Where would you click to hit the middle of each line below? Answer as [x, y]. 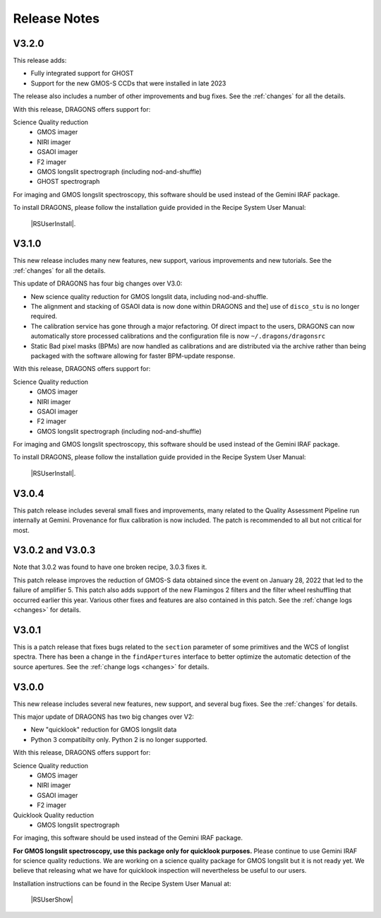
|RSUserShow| [52, 900]
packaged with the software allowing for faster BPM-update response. [133, 355]
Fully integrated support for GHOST [82, 73]
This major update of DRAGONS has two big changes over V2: [103, 717]
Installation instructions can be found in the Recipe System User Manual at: [122, 883]
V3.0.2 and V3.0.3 [54, 550]
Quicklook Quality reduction [54, 815]
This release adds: [40, 61]
